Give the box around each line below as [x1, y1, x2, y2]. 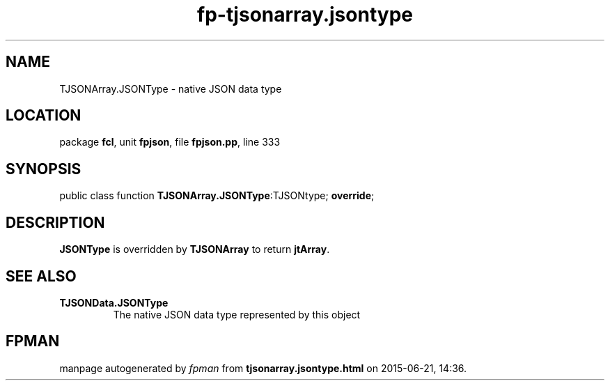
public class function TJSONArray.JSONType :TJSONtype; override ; [59, 190, 375, 202]
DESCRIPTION [6, 213, 105, 231]
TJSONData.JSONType [59, 296, 169, 309]
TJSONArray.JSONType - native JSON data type [59, 82, 282, 95]
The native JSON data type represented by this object [113, 308, 361, 321]
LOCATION [6, 107, 81, 125]
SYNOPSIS [6, 160, 81, 178]
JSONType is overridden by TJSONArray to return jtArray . [59, 243, 330, 256]
